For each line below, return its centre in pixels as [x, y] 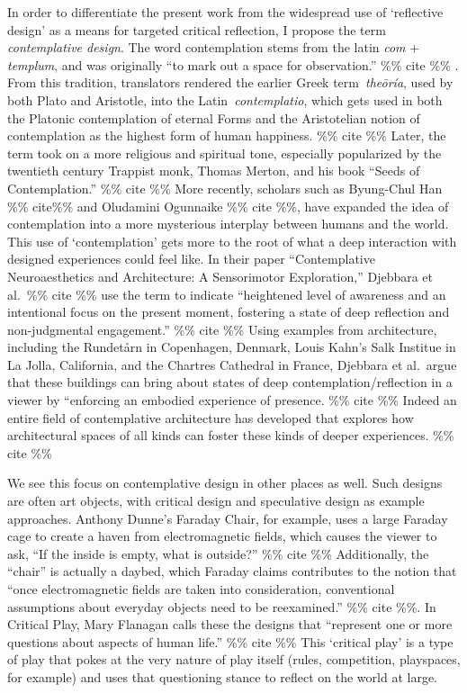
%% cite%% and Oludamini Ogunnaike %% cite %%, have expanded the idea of [228, 206]
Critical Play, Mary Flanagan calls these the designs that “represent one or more [230, 624]
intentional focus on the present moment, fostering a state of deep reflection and [229, 312]
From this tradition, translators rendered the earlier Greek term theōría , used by [230, 82]
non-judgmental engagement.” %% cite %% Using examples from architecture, [222, 329]
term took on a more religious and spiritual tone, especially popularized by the [225, 153]
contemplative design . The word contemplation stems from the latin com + [214, 47]
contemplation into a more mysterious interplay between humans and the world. [228, 224]
